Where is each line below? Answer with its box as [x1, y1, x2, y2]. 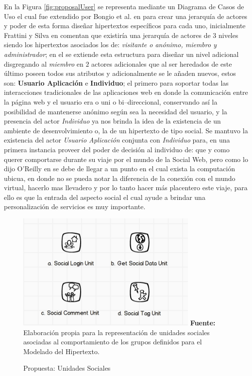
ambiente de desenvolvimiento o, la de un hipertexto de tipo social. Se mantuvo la [4, 125, 248, 135]
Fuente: [190, 318, 216, 328]
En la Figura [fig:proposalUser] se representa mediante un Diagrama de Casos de [4, 1, 244, 11]
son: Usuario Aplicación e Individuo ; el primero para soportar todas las [4, 77, 229, 88]
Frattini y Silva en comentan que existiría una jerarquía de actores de [4, 30, 211, 40]
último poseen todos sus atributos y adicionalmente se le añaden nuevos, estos [4, 68, 236, 78]
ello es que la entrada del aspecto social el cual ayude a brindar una [4, 192, 205, 202]
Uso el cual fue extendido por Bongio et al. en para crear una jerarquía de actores [4, 11, 248, 21]
